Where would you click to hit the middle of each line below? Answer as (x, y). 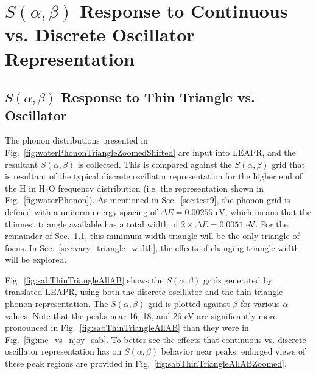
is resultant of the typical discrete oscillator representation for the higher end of (153, 176)
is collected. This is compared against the (155, 164)
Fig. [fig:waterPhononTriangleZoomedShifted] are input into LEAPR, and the (150, 152)
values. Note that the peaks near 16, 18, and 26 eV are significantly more (141, 315)
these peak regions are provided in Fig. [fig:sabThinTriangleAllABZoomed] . (146, 363)
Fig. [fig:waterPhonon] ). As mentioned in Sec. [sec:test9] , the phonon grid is (148, 200)
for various (260, 304)
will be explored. (36, 259)
